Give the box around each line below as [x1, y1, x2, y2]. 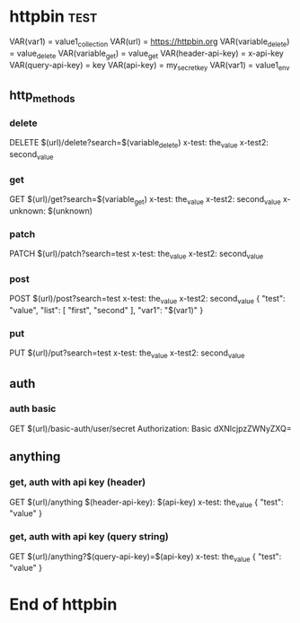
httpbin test [9, 6, 98, 27]
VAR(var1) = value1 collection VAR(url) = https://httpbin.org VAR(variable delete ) [9, 36, 290, 48]
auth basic [9, 402, 57, 415]
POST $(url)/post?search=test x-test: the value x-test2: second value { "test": [9, 294, 286, 306]
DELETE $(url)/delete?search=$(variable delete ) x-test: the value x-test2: [9, 137, 269, 150]
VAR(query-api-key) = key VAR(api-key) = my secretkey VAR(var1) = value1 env [9, 59, 290, 73]
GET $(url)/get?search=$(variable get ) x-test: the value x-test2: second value [9, 194, 281, 206]
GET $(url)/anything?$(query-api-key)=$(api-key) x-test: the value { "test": [9, 550, 282, 564]
